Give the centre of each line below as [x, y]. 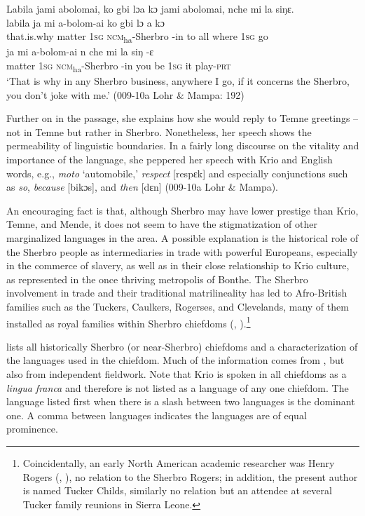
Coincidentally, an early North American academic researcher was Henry [179, 462]
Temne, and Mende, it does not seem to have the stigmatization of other [162, 224]
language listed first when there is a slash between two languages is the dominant [181, 401]
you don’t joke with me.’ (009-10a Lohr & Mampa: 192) [125, 94]
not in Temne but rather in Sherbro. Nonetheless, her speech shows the [159, 131]
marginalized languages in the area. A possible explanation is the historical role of [182, 237]
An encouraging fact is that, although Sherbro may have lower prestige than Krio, [182, 210]
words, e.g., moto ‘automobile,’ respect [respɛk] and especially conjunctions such [177, 173]
